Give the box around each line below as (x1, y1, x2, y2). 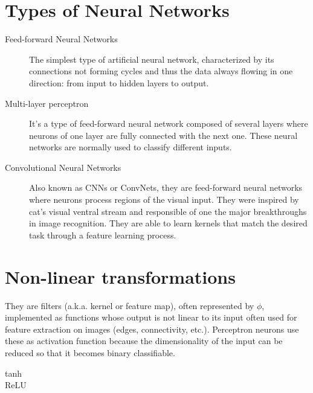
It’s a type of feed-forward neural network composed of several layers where (29, 117, 308, 130)
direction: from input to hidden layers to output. (29, 76, 209, 89)
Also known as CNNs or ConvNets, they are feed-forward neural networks (29, 181, 303, 194)
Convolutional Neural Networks (5, 161, 121, 173)
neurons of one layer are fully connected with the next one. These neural (29, 129, 298, 141)
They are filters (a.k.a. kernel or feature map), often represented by (5, 299, 254, 312)
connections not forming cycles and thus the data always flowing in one (29, 65, 293, 77)
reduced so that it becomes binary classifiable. (5, 346, 175, 359)
